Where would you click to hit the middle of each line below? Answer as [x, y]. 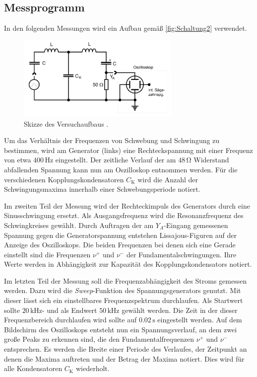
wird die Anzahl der [168, 179]
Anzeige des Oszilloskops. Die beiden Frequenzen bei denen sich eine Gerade [120, 245]
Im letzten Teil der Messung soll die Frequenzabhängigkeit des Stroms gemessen [126, 280]
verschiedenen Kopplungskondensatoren [64, 179]
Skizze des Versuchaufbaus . [66, 123]
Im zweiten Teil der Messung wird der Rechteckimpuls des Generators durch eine [127, 205]
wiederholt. [93, 368]
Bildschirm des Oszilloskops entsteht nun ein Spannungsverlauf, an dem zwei [121, 329]
